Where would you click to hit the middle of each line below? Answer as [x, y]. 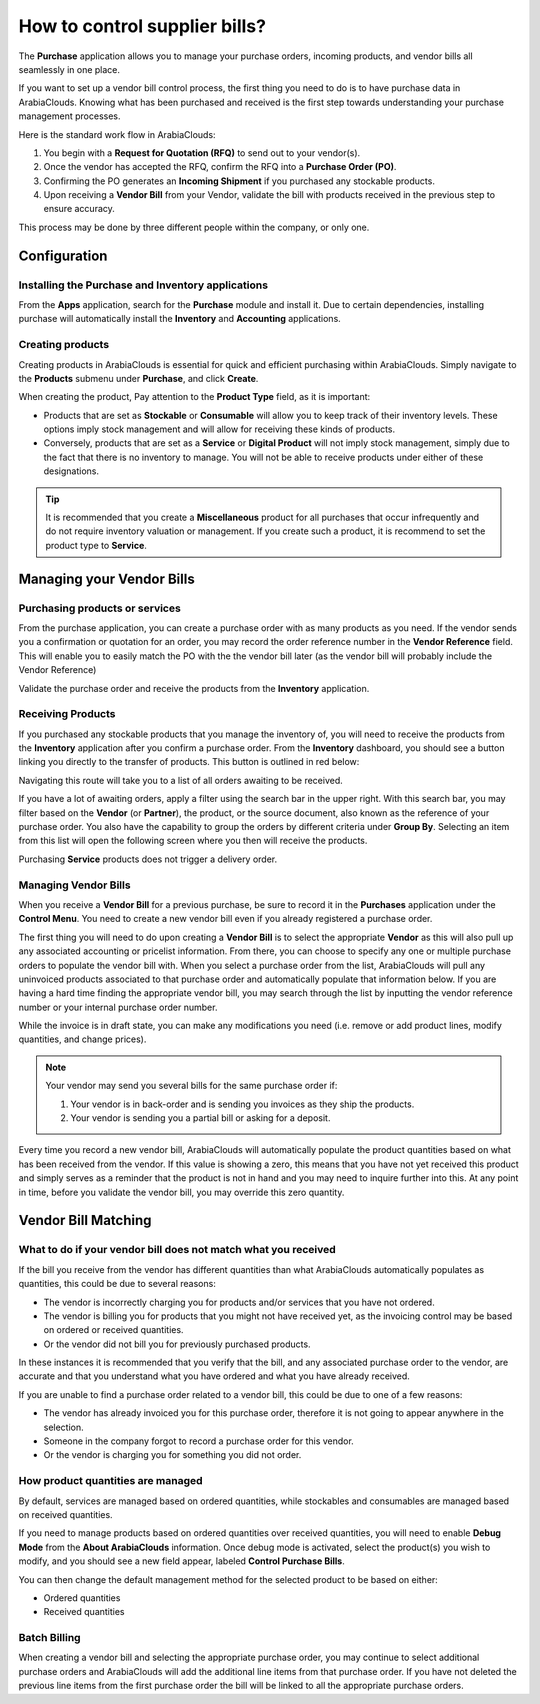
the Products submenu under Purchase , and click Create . [138, 378]
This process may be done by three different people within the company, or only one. [194, 227]
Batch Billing [49, 1638]
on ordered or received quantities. [113, 1330]
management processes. [69, 116]
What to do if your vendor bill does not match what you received [177, 1250]
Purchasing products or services [100, 608]
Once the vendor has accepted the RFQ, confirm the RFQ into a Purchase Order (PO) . [220, 167]
